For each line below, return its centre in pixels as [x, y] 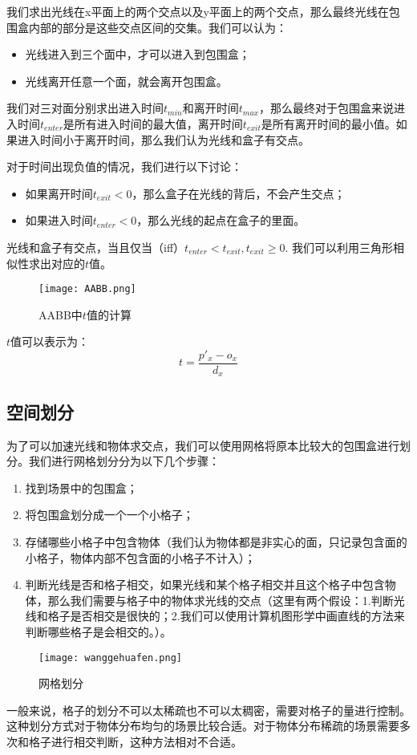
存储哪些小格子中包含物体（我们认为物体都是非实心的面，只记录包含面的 [216, 542]
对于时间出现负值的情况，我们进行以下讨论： [124, 166]
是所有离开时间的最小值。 [328, 123]
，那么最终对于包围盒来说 [326, 108]
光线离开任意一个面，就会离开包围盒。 [126, 81]
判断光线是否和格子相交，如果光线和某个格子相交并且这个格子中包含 [205, 585]
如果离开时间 [59, 193]
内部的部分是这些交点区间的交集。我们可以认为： [158, 27]
